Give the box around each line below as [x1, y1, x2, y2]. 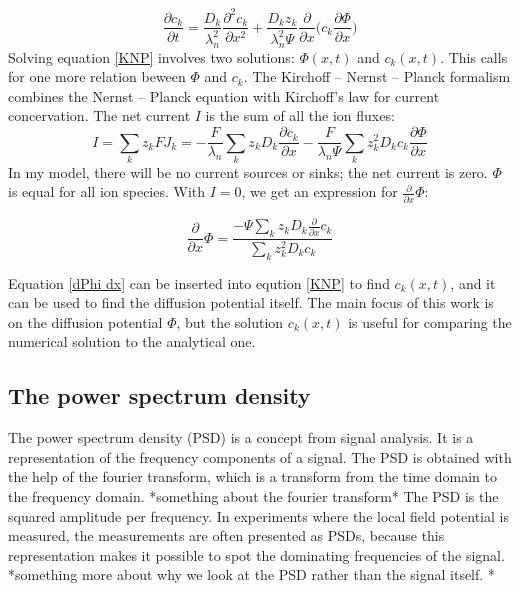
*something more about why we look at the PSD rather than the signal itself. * [8, 564, 495, 585]
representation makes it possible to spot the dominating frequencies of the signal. [8, 544, 505, 565]
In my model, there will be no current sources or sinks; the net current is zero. [8, 161, 488, 182]
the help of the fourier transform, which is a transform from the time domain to [8, 466, 497, 487]
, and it [450, 272, 496, 293]
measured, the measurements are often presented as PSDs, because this [8, 525, 445, 546]
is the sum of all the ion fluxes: [205, 105, 395, 126]
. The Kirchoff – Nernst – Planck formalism [243, 66, 511, 87]
